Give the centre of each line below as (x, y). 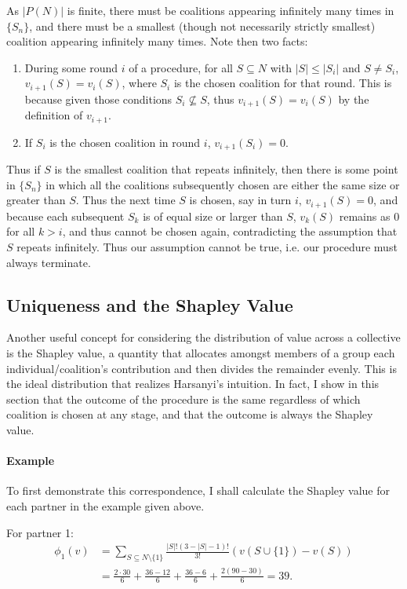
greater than (36, 200)
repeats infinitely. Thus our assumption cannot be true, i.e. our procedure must (207, 247)
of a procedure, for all (181, 67)
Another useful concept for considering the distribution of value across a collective (203, 337)
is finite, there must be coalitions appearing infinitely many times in (231, 10)
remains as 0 (369, 216)
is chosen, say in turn (240, 200)
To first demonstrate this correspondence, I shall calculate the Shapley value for (198, 490)
